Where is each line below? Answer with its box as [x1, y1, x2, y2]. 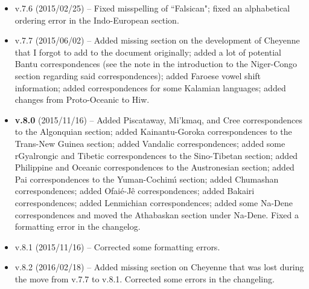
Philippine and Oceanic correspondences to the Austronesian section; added [14, 161, 295, 174]
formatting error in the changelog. [14, 220, 141, 233]
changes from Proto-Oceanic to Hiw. [14, 93, 150, 106]
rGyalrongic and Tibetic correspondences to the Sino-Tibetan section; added [14, 149, 298, 161]
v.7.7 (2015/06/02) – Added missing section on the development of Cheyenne [14, 34, 300, 47]
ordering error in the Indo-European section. [14, 13, 179, 26]
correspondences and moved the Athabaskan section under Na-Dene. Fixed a [14, 208, 299, 221]
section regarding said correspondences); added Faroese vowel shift [14, 69, 261, 82]
